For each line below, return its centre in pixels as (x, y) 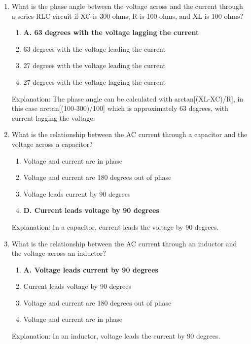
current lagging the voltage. (53, 118)
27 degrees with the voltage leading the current (94, 65)
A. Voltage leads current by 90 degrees (91, 269)
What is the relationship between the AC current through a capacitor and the (129, 134)
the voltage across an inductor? (59, 253)
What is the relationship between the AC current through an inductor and (124, 243)
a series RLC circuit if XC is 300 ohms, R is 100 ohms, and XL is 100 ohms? (127, 16)
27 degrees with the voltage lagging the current (94, 82)
